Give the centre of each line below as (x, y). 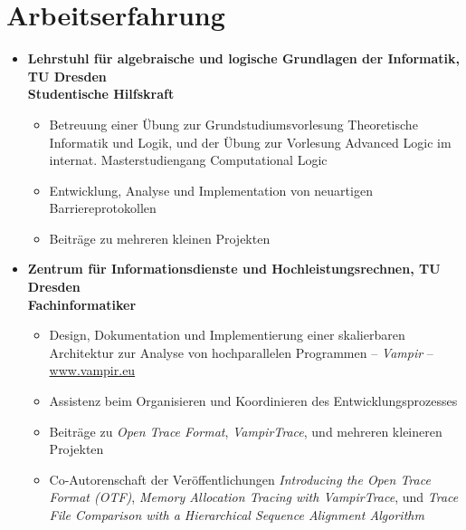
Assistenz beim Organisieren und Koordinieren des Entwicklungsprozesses (253, 401)
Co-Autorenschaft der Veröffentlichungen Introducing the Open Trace (240, 479)
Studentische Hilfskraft (101, 94)
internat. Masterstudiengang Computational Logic (188, 160)
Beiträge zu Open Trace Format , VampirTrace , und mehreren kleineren (246, 431)
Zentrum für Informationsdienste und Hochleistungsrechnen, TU (234, 269)
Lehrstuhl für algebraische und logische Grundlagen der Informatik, (244, 58)
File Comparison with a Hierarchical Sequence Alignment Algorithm (237, 515)
